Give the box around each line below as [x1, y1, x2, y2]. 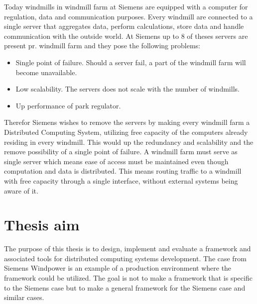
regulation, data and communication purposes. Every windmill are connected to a [4, 11, 253, 21]
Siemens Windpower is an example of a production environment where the [4, 263, 232, 273]
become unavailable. [15, 67, 77, 77]
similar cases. [4, 292, 44, 303]
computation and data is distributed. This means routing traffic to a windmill [4, 166, 242, 176]
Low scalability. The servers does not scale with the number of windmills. [15, 84, 240, 94]
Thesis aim [4, 214, 80, 235]
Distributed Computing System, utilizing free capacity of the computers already [4, 126, 248, 137]
